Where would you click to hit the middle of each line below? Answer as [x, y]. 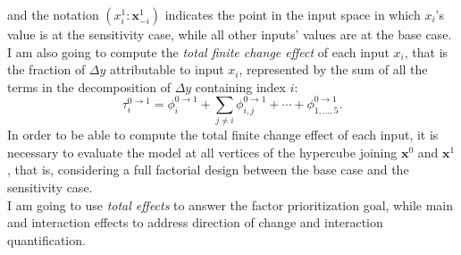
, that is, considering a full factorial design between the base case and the [208, 170]
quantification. [46, 239]
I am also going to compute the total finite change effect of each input [198, 51]
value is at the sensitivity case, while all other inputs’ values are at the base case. [230, 34]
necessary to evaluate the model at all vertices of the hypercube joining [202, 152]
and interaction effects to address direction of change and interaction [195, 222]
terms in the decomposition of [89, 86]
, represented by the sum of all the [333, 69]
